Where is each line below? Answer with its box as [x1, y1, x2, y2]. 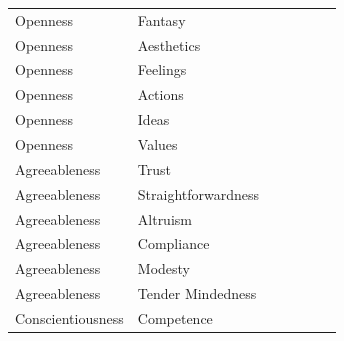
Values [137, 133, 178, 154]
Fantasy [137, 9, 186, 30]
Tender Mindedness [137, 283, 257, 304]
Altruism [137, 208, 192, 229]
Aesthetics [137, 34, 201, 55]
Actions [137, 84, 184, 105]
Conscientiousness [15, 307, 124, 328]
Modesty [137, 258, 190, 279]
